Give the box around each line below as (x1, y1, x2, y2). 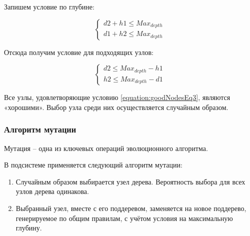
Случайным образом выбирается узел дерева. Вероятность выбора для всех (15, 176, 245, 186)
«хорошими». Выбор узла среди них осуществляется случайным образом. (4, 101, 228, 112)
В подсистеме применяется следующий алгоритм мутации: (4, 159, 182, 170)
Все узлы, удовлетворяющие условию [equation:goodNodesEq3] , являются (4, 92, 230, 102)
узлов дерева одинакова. (15, 186, 89, 196)
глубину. (15, 222, 42, 233)
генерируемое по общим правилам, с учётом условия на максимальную (15, 212, 233, 223)
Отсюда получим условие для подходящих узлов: (4, 46, 153, 57)
